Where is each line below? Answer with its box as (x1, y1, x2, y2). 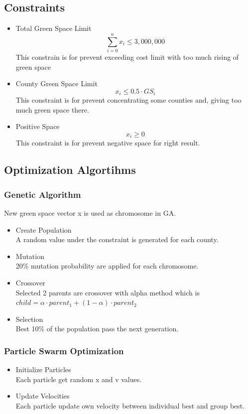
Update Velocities (15, 391, 70, 401)
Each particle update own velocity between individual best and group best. (15, 400, 245, 411)
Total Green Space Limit (15, 23, 92, 33)
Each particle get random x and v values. (15, 374, 142, 384)
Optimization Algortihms (4, 162, 136, 177)
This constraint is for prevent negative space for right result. (15, 138, 200, 148)
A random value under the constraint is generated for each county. (15, 234, 219, 245)
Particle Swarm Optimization (4, 344, 124, 357)
